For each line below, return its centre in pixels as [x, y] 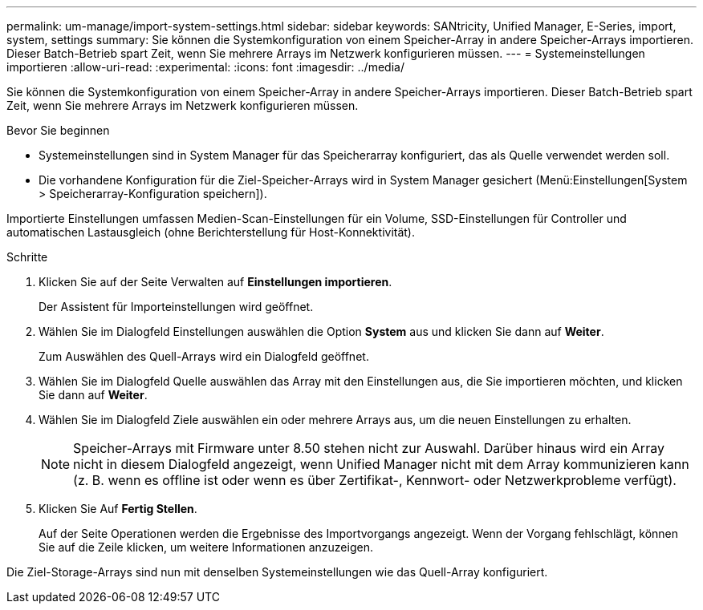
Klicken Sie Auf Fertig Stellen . [118, 509]
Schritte [27, 257]
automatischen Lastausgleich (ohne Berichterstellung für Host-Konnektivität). [211, 232]
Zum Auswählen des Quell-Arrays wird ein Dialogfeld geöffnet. [204, 356]
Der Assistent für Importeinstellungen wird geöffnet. [176, 307]
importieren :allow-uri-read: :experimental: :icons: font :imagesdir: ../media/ [205, 67]
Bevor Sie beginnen [58, 130]
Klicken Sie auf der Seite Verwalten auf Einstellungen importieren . [215, 282]
